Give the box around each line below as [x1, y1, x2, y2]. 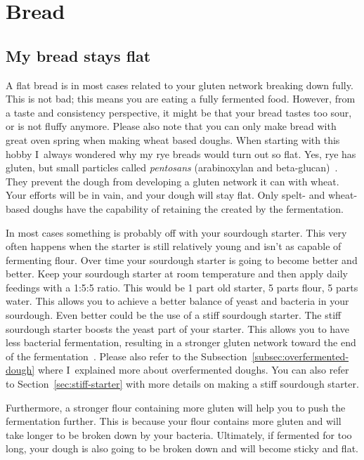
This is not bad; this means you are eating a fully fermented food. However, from [6, 91, 356, 106]
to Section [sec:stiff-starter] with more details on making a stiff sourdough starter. [6, 376, 359, 391]
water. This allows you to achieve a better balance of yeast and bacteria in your [6, 294, 349, 308]
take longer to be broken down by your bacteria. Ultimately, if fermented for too [6, 427, 352, 442]
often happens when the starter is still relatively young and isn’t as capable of [6, 239, 342, 254]
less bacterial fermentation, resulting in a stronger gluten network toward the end [6, 335, 356, 350]
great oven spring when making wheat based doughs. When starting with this [6, 132, 340, 147]
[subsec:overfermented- [252, 348, 349, 363]
